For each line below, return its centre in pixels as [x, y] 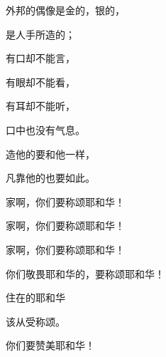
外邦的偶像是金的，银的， [65, 10]
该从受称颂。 [35, 321]
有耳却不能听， [40, 106]
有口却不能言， [40, 58]
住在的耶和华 [35, 297]
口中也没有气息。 [45, 129]
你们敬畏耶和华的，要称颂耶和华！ [85, 273]
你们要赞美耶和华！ [50, 345]
